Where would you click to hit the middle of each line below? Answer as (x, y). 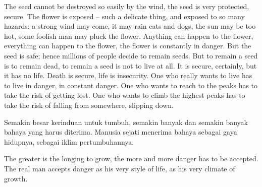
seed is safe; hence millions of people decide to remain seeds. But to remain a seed (131, 55)
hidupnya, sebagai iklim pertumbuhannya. (69, 141)
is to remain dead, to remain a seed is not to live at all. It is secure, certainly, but (130, 65)
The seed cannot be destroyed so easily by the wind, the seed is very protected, (127, 6)
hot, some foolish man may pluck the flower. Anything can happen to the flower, (129, 36)
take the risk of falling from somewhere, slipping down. (89, 105)
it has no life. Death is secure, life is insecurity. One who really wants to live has (128, 75)
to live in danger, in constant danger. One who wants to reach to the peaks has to (131, 85)
